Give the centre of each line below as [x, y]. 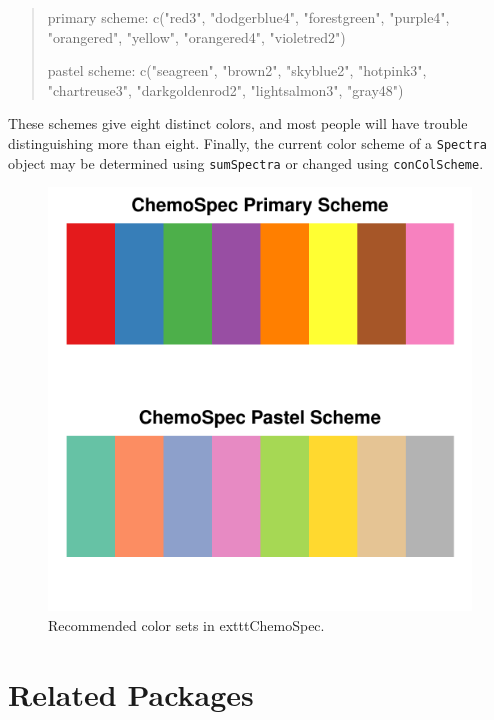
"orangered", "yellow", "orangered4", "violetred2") [196, 36]
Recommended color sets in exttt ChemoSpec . [186, 624]
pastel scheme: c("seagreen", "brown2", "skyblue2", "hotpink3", [237, 70]
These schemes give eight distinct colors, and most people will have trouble [238, 123]
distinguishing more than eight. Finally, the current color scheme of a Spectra [247, 142]
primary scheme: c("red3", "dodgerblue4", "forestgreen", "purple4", [248, 17]
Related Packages [131, 693]
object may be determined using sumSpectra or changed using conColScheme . [246, 162]
